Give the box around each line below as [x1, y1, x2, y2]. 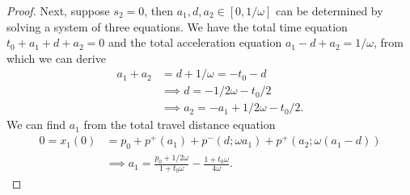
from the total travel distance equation [83, 116, 276, 133]
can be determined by [276, 2, 383, 19]
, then [144, 2, 174, 19]
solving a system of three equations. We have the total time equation [6, 18, 348, 35]
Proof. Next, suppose [6, 2, 110, 19]
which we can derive [6, 49, 106, 66]
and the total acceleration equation [108, 34, 282, 51]
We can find [6, 116, 66, 133]
